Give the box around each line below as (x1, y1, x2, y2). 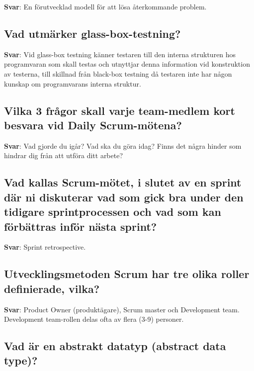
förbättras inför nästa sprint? (4, 218, 157, 234)
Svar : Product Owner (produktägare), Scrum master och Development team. (4, 304, 240, 314)
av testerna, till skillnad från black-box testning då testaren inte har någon (4, 68, 232, 79)
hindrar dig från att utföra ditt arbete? (4, 150, 123, 161)
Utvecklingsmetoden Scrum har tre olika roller (4, 266, 250, 281)
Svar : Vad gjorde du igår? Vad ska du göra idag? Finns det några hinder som (4, 140, 242, 151)
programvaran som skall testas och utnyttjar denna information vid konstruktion (4, 59, 250, 69)
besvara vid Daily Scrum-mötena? (4, 117, 182, 132)
